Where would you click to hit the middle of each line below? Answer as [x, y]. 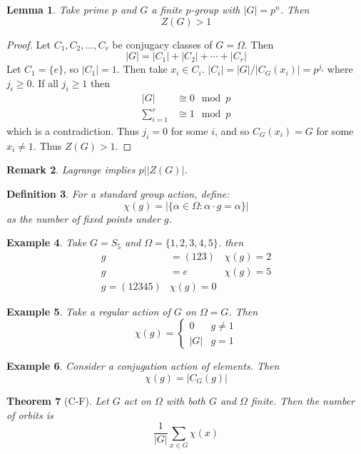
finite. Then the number [303, 400]
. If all [45, 82]
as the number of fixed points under [83, 218]
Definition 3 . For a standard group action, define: [118, 193]
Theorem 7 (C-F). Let [58, 400]
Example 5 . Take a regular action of [88, 311]
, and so [232, 130]
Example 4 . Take [47, 242]
